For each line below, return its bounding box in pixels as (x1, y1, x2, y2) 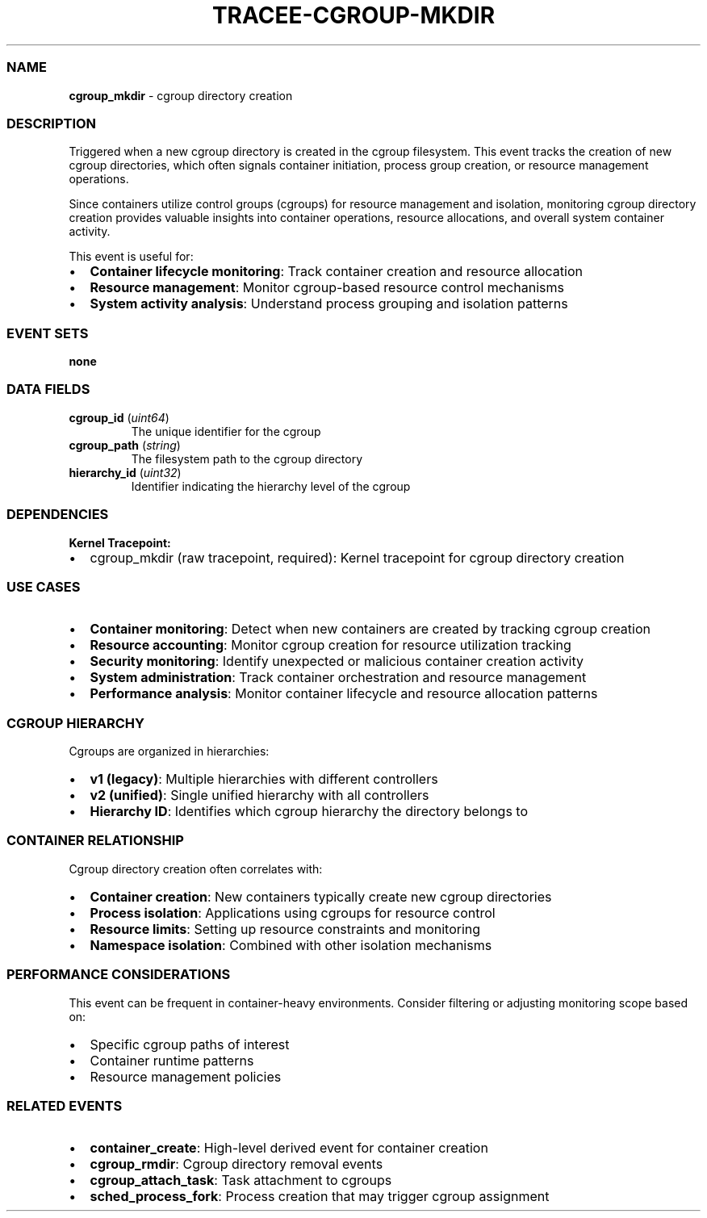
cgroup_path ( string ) (69, 437, 181, 452)
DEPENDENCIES (6, 506, 109, 523)
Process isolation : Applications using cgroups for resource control (90, 904, 496, 921)
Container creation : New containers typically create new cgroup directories (90, 888, 552, 905)
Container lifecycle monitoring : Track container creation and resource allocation (90, 263, 583, 280)
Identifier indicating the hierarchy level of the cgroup (131, 479, 411, 493)
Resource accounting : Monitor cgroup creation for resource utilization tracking (90, 637, 571, 654)
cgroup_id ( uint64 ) (69, 410, 169, 425)
